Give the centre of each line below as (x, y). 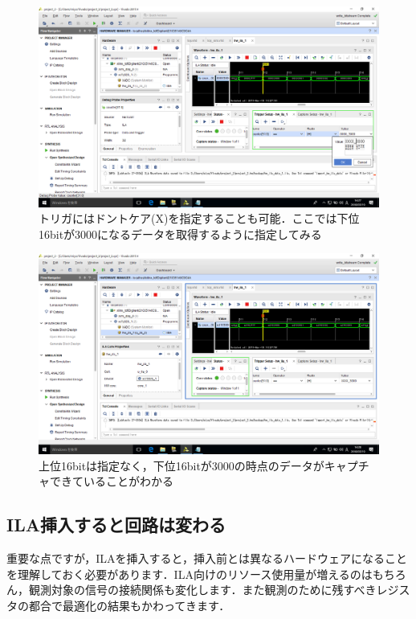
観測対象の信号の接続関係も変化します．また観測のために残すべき (202, 590)
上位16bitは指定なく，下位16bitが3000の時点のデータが (181, 465)
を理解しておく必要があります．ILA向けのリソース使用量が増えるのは (190, 574)
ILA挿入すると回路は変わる (116, 525)
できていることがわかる (111, 481)
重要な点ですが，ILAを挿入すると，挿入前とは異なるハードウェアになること (207, 558)
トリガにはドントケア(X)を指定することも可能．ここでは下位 (199, 218)
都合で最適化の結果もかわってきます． (129, 605)
